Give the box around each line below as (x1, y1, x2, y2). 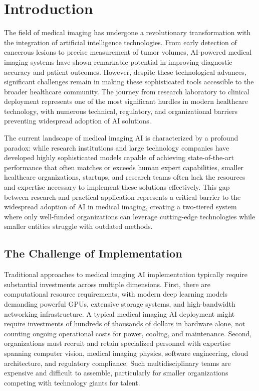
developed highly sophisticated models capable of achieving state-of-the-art (4, 152, 234, 163)
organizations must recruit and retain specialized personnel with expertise (4, 338, 231, 348)
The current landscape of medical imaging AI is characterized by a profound (4, 133, 238, 143)
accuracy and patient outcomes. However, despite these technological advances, (4, 66, 246, 77)
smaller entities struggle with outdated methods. (4, 221, 153, 231)
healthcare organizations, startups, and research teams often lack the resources (4, 172, 245, 182)
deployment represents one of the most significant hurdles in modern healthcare (4, 96, 248, 106)
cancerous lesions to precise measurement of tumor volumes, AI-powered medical (4, 47, 252, 57)
